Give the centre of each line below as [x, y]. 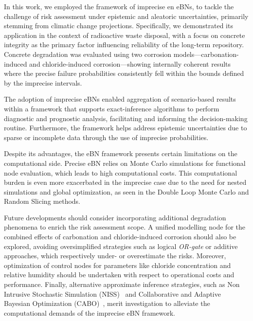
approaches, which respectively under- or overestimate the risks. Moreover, [115, 256]
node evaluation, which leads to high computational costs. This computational [121, 172]
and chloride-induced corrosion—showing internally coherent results [130, 63]
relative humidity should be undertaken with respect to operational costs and [119, 275]
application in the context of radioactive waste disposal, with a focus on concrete [125, 35]
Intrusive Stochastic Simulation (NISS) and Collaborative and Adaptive [112, 294]
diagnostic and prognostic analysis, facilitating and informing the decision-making [126, 118]
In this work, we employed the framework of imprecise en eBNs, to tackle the [119, 6]
